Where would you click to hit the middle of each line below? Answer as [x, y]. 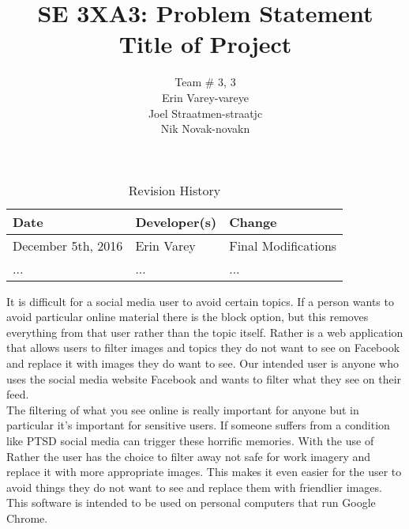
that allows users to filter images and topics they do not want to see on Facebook [203, 348]
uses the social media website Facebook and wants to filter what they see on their [204, 378]
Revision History [174, 190]
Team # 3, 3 [205, 82]
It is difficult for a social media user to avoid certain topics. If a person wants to [200, 301]
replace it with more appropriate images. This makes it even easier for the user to [204, 472]
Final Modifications [283, 245]
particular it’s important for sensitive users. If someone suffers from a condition [198, 425]
